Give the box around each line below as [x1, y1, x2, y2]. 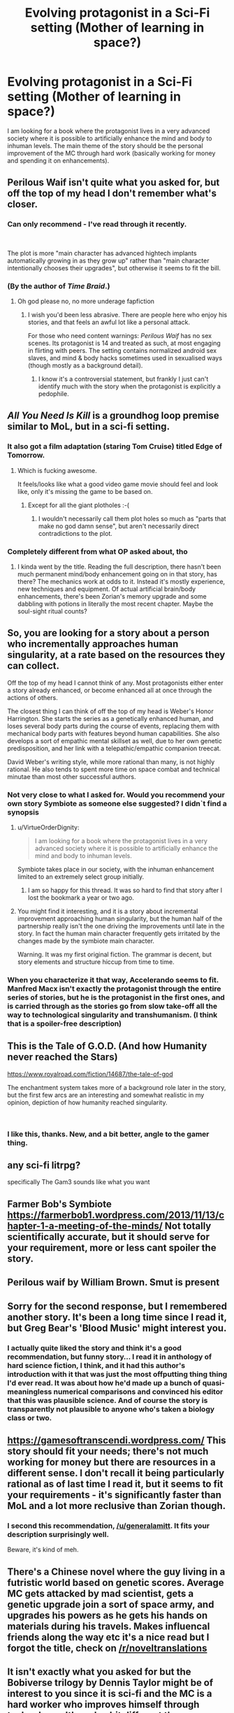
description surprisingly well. [7, 1529, 110, 1539]
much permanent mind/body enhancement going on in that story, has [17, 569, 218, 578]
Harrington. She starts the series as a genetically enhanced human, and [7, 714, 214, 722]
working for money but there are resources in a [7, 1456, 217, 1468]
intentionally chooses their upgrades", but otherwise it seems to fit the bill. [7, 263, 221, 272]
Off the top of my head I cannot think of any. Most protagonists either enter [7, 678, 224, 687]
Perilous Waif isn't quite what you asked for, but [7, 177, 220, 189]
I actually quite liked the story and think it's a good [7, 1343, 182, 1353]
